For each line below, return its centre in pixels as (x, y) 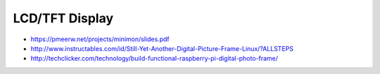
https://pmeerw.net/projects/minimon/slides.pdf (100, 39)
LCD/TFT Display (63, 18)
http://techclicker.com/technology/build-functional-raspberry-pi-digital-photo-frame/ (154, 59)
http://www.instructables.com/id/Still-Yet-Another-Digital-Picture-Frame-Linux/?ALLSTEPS (162, 48)
